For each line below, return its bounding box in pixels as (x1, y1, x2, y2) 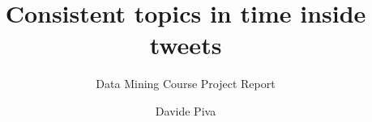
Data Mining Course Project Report (96, 75, 276, 92)
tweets (149, 28, 222, 61)
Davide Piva (155, 102, 216, 119)
